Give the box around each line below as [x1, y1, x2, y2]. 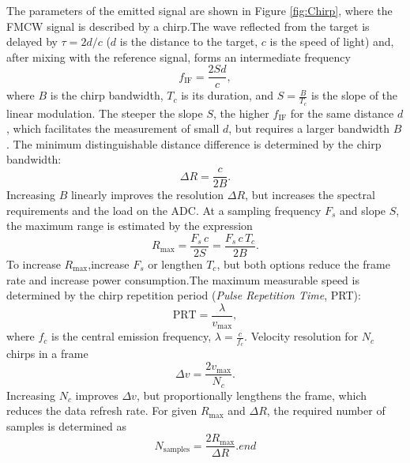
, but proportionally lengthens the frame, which [136, 386, 367, 403]
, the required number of [266, 402, 386, 419]
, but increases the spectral [245, 186, 375, 203]
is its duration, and [181, 87, 274, 104]
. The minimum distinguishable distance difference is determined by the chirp [6, 135, 382, 152]
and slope [340, 201, 386, 218]
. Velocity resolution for [244, 328, 359, 344]
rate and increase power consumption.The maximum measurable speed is [6, 271, 359, 288]
